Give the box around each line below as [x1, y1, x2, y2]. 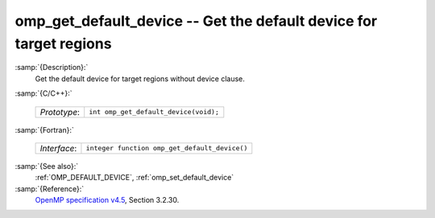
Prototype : [39, 106, 81, 117]
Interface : [39, 142, 77, 154]
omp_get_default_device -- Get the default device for [14, 12, 378, 30]
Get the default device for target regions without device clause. [35, 73, 246, 84]
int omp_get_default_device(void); [89, 108, 219, 117]
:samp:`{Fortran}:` [14, 125, 74, 134]
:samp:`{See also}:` [14, 161, 79, 171]
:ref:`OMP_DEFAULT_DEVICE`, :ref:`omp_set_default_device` [35, 173, 234, 183]
